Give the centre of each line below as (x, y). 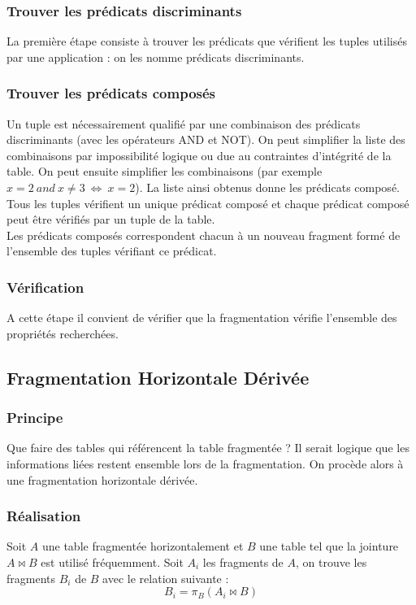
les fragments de (243, 561)
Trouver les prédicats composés (111, 93)
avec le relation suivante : (166, 578)
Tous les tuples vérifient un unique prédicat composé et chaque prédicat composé (208, 203)
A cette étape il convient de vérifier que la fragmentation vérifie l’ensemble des (202, 318)
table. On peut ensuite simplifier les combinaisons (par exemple (165, 171)
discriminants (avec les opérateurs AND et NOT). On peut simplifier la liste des (206, 139)
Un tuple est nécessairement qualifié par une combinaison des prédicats (184, 123)
